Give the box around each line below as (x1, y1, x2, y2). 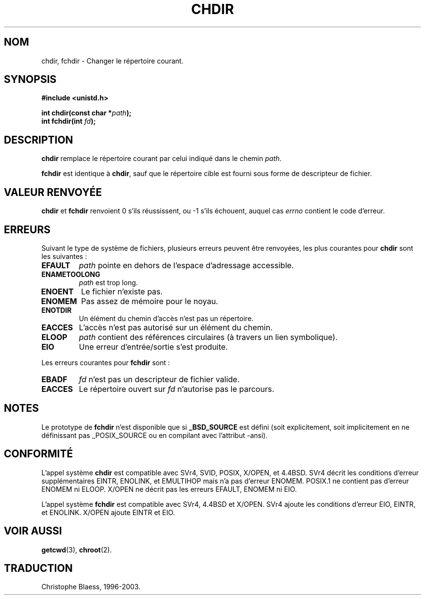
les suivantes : (41, 252, 87, 260)
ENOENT (41, 286, 74, 296)
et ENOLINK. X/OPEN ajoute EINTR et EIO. (41, 508, 175, 517)
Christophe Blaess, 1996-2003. (41, 583, 141, 591)
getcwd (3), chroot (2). (41, 545, 112, 554)
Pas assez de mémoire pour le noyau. (81, 296, 218, 306)
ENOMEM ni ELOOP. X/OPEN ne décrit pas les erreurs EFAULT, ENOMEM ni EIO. (41, 485, 297, 493)
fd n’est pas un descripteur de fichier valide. (79, 374, 240, 384)
